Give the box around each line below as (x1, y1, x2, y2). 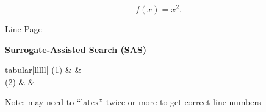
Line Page (5, 23, 42, 35)
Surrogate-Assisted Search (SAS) (5, 43, 147, 55)
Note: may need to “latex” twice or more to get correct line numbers (5, 96, 261, 108)
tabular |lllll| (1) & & (5, 63, 82, 76)
